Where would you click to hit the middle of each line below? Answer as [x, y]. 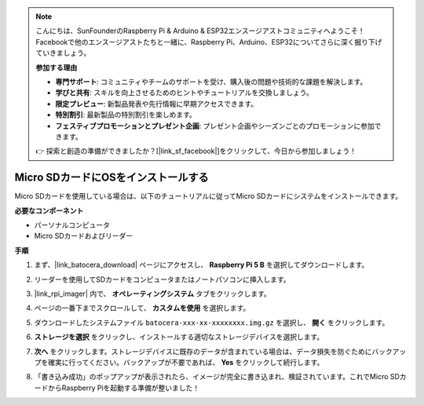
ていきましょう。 [63, 53]
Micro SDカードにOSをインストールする [111, 178]
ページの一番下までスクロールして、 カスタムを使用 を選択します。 [142, 308]
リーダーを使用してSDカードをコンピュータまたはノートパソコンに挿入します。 [162, 279]
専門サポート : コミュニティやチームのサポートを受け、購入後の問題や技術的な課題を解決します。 [211, 82]
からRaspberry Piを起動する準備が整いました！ [124, 388]
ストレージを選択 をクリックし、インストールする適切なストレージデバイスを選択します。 [179, 337]
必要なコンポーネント [49, 210]
